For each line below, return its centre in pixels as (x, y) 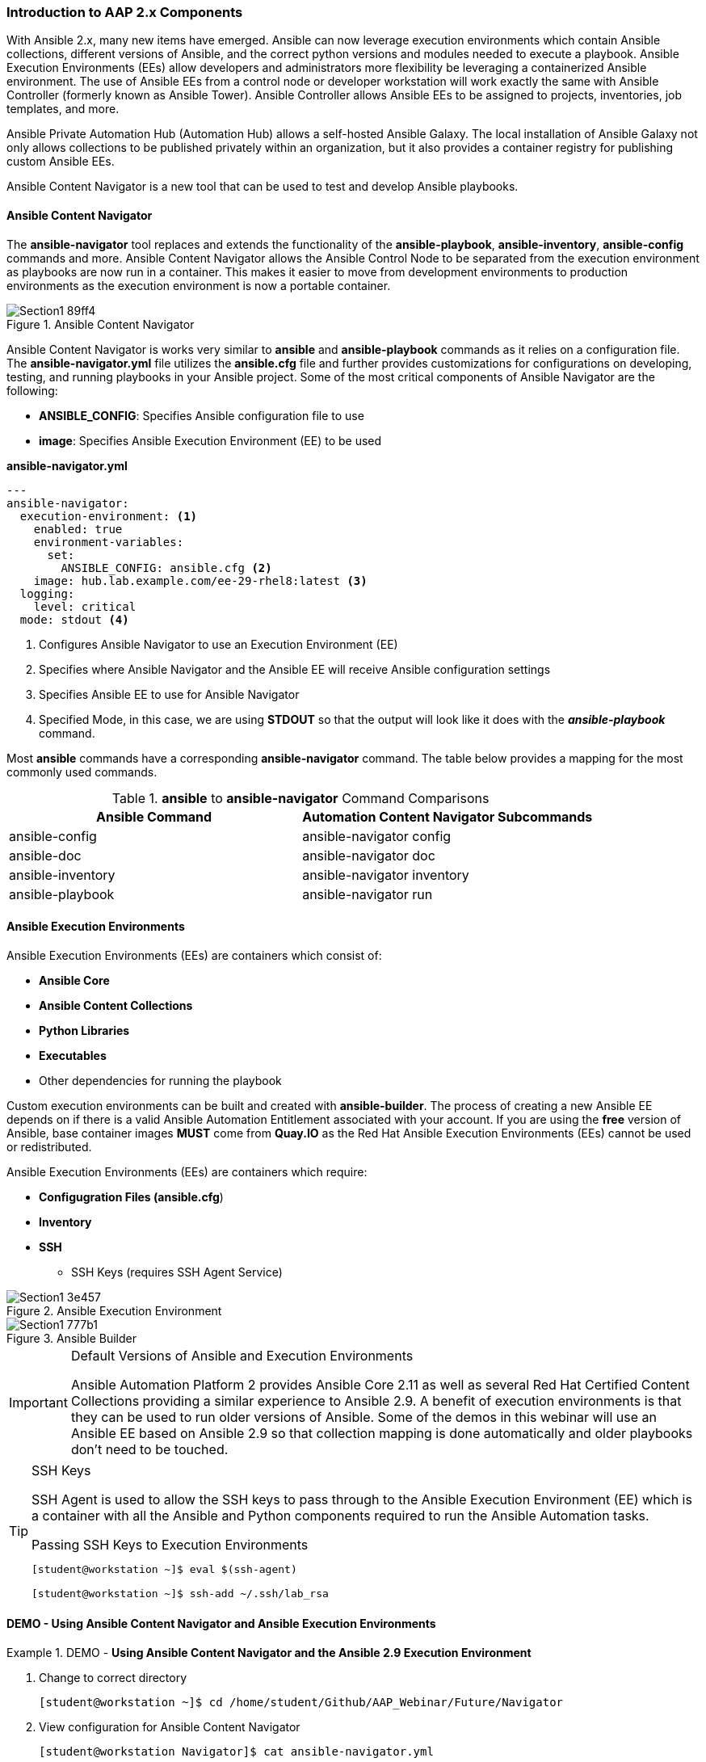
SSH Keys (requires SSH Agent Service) (177, 1272)
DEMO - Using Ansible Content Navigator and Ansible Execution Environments (221, 1624)
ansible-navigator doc (369, 855)
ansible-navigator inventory (386, 875)
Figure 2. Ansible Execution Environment (114, 1310)
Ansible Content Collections (116, 1005)
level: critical (85, 606)
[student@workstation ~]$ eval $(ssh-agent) (164, 1569)
